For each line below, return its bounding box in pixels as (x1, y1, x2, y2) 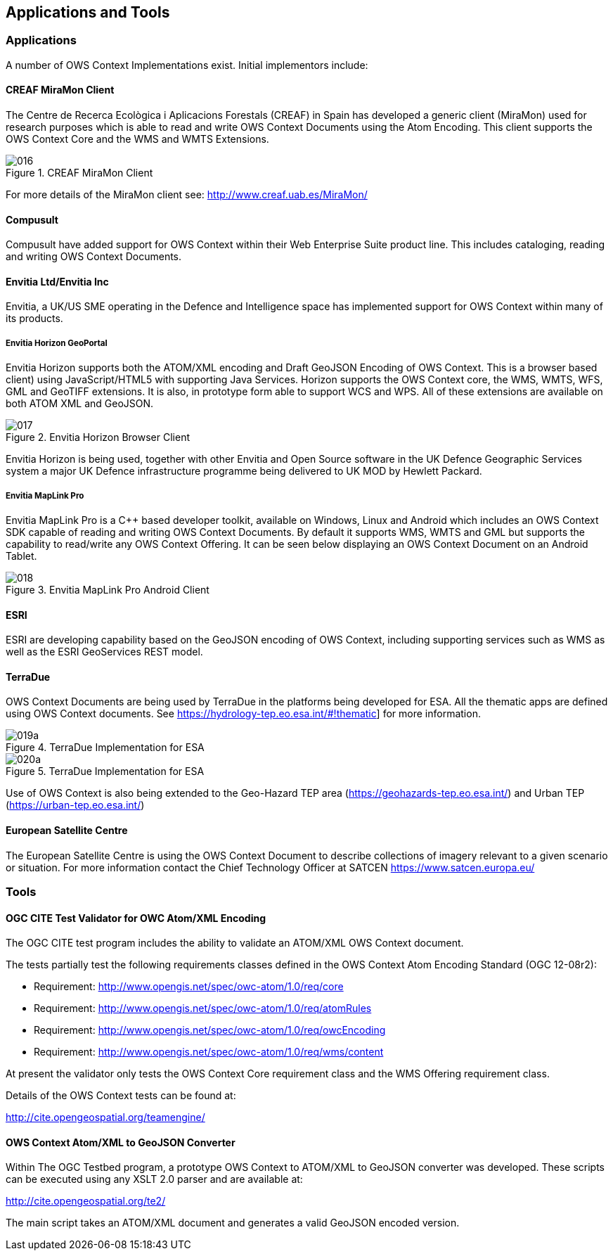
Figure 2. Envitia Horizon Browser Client (6, 431, 190, 444)
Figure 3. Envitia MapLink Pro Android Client (6, 584, 209, 596)
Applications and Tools (6, 4, 170, 21)
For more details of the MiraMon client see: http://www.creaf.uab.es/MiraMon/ (6, 188, 368, 201)
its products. (6, 312, 63, 325)
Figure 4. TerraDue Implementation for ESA (6, 741, 205, 754)
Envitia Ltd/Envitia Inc (6, 275, 109, 288)
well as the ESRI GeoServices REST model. (6, 646, 203, 658)
